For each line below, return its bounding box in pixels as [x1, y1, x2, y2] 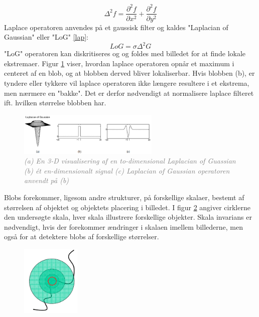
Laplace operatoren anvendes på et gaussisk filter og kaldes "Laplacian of [4, 22, 228, 32]
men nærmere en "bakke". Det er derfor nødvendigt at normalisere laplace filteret [4, 87, 254, 98]
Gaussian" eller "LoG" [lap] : [4, 32, 88, 42]
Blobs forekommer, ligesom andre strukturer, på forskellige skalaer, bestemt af [4, 192, 244, 203]
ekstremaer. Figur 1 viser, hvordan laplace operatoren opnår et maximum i [4, 58, 234, 68]
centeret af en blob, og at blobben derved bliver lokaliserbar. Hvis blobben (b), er [4, 68, 255, 78]
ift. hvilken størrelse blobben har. [4, 97, 106, 108]
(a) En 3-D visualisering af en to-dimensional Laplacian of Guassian [24, 155, 236, 166]
